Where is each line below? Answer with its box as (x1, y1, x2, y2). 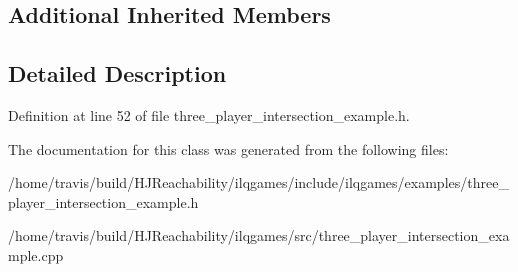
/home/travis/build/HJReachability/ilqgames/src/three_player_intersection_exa (8, 225, 510, 246)
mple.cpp (8, 244, 64, 265)
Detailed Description (8, 58, 227, 89)
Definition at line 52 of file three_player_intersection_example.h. (8, 104, 410, 125)
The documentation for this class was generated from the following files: (8, 138, 449, 159)
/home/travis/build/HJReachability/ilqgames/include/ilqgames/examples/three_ (8, 172, 509, 193)
